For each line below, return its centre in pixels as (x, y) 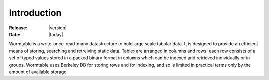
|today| (56, 34)
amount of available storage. (39, 72)
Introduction (35, 13)
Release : (18, 28)
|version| (58, 28)
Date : (15, 34)
